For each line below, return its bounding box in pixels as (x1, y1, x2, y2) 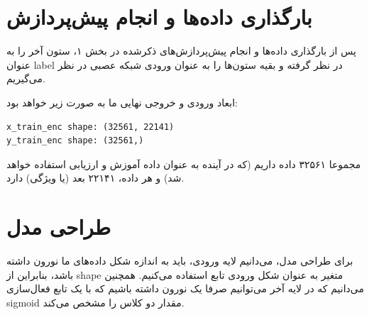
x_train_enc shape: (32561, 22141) (6, 121, 175, 132)
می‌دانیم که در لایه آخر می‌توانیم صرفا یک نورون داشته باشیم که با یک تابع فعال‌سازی (6, 281, 364, 296)
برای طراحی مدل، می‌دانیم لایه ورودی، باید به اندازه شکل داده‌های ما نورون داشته (6, 253, 353, 267)
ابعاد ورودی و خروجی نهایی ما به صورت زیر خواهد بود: (6, 94, 238, 109)
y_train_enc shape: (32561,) (6, 136, 144, 146)
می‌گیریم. (6, 71, 45, 86)
